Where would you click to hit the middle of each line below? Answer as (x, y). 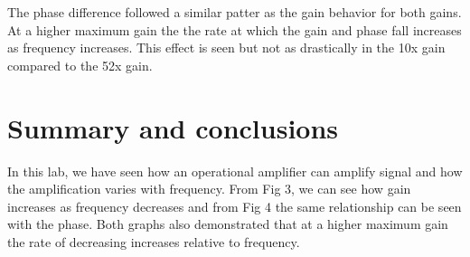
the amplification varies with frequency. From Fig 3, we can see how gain (209, 189)
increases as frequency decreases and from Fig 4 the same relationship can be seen (235, 206)
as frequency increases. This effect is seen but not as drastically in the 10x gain (226, 48)
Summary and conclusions (173, 127)
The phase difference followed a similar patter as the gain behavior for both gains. (235, 12)
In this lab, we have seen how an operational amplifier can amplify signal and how (235, 171)
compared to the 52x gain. (80, 65)
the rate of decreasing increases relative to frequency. (154, 241)
